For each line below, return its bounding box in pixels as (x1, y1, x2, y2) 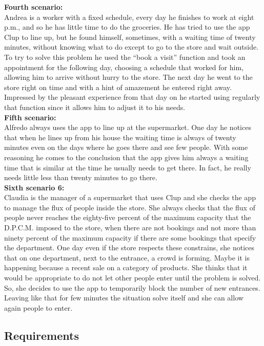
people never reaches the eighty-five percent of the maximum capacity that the (4, 212, 251, 223)
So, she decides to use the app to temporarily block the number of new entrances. (4, 282, 260, 293)
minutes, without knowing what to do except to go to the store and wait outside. (4, 41, 259, 52)
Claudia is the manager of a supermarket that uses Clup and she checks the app (4, 192, 256, 203)
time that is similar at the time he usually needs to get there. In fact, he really (4, 162, 251, 172)
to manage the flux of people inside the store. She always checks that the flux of (4, 202, 255, 212)
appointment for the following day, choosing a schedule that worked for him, (4, 61, 243, 72)
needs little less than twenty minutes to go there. (4, 172, 157, 183)
